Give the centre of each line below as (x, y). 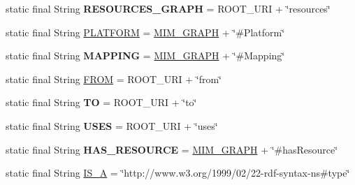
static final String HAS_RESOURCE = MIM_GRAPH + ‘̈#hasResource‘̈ (172, 149)
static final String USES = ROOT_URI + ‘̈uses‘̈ (112, 125)
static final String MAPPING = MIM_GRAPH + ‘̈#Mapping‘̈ (145, 55)
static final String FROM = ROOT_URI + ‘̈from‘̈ (114, 79)
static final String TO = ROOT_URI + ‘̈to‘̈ (101, 102)
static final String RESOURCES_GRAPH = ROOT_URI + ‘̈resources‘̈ (168, 8)
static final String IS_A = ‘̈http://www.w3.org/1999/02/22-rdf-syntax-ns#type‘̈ (178, 173)
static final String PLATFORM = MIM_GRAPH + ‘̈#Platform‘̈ (145, 32)
